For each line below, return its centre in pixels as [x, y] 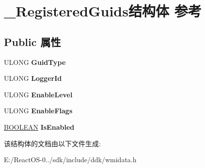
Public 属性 [32, 41]
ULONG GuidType [35, 62]
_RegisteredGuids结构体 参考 [103, 11]
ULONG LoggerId [33, 78]
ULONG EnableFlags [38, 111]
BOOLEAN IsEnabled [39, 127]
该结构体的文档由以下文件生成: [52, 143]
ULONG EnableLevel [38, 94]
